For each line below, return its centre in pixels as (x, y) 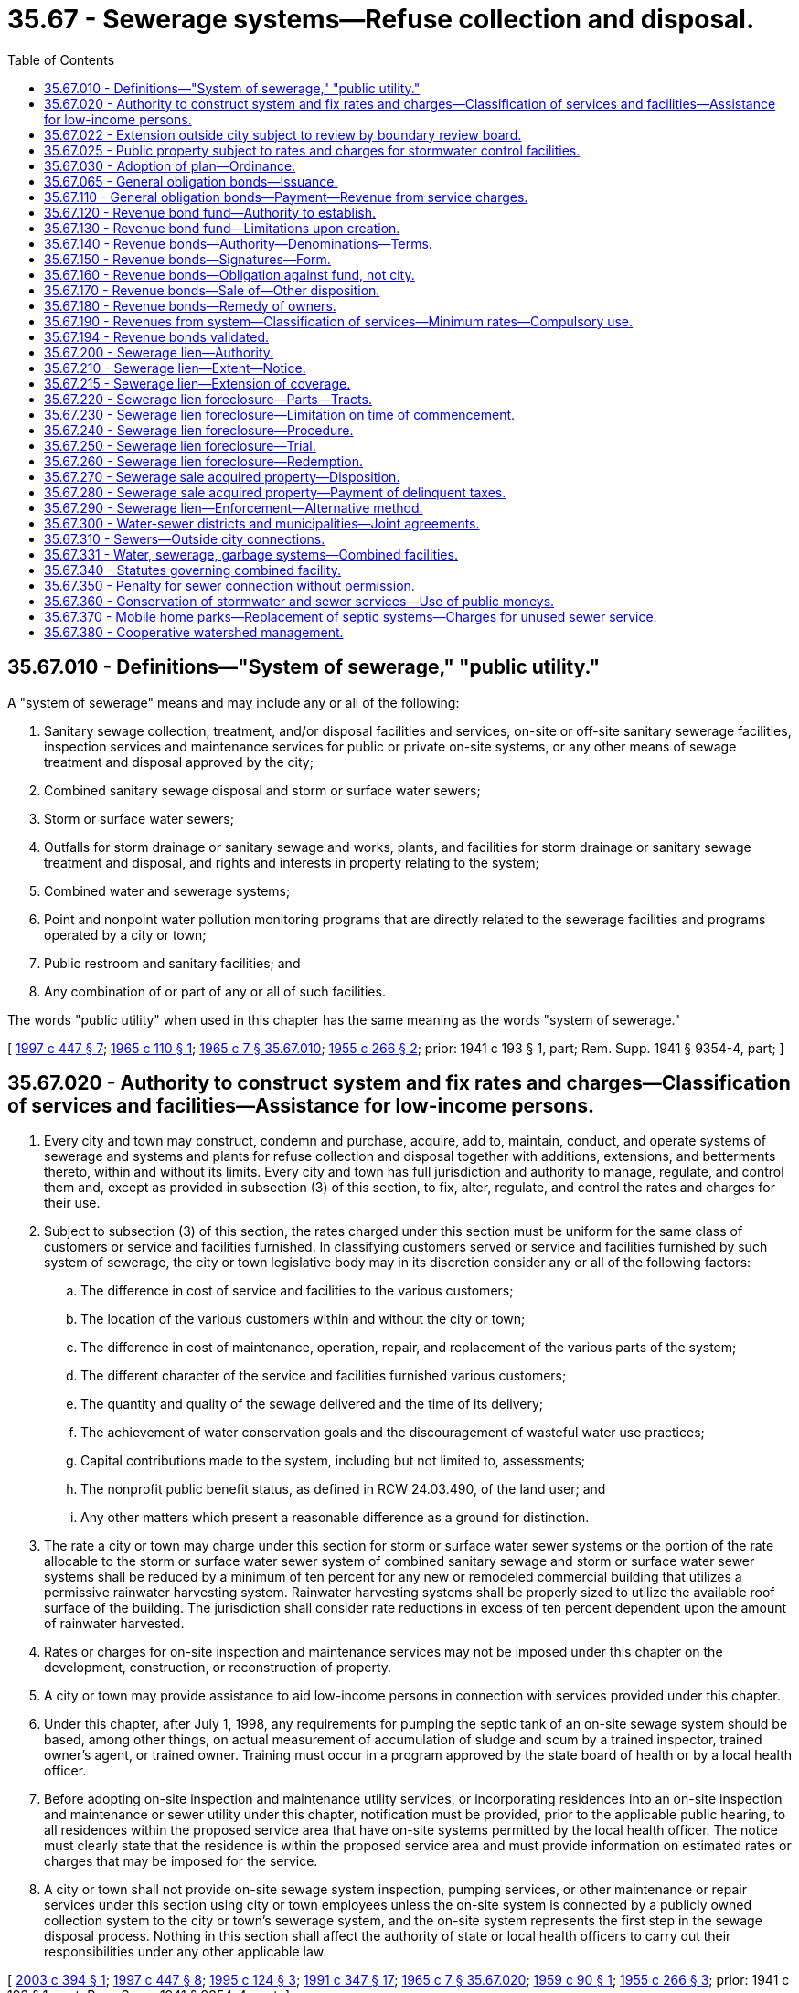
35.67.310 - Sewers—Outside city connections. (185, 538)
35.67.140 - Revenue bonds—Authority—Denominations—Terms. (238, 243)
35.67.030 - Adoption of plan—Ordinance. (170, 165)
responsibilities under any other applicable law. (186, 1952)
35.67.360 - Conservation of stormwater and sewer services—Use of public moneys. (299, 601)
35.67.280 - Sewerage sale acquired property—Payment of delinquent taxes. (275, 492)
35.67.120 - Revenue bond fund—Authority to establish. (210, 212)
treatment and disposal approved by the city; (179, 762)
